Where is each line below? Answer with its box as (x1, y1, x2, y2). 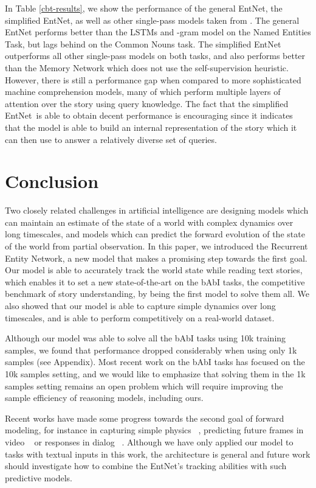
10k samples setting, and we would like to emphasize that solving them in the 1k (5, 367, 306, 380)
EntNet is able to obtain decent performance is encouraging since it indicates (5, 109, 293, 122)
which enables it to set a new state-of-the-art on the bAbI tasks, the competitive (5, 275, 305, 288)
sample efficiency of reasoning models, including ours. (5, 391, 204, 404)
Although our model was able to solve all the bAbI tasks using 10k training (5, 332, 286, 344)
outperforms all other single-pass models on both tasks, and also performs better (5, 49, 306, 62)
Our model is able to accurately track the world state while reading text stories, (5, 263, 303, 276)
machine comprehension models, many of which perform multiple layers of (5, 85, 281, 98)
